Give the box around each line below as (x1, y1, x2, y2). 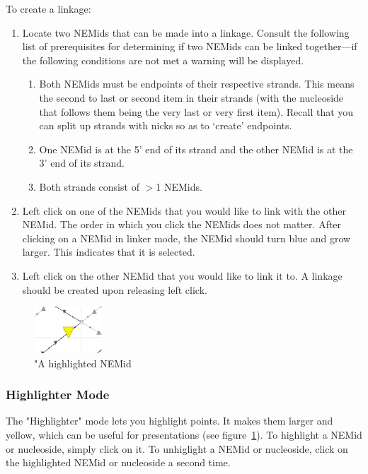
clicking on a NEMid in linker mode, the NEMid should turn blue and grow (22, 230, 351, 245)
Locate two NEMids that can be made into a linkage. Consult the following (22, 25, 350, 40)
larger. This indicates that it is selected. (22, 244, 195, 259)
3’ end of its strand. (39, 155, 125, 170)
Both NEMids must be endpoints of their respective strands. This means (39, 76, 355, 91)
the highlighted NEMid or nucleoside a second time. (6, 455, 231, 470)
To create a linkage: (6, 1, 91, 16)
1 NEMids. (156, 179, 202, 194)
